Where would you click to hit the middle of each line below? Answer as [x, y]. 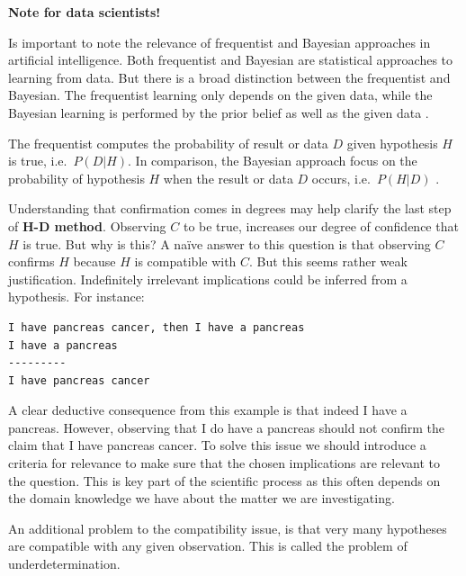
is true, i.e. [38, 161]
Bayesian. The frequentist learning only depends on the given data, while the [220, 95]
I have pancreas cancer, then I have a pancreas [157, 327]
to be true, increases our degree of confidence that [321, 225]
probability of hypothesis [76, 178]
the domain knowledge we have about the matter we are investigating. [202, 498]
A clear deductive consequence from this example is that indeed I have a [208, 410]
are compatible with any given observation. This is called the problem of [208, 546]
